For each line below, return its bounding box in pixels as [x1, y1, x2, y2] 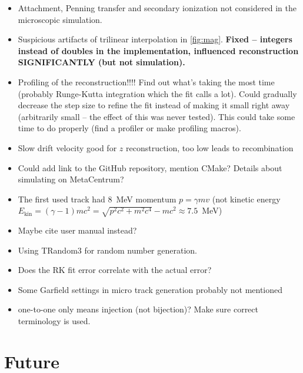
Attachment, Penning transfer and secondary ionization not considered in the [18, 2, 297, 14]
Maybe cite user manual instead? [18, 224, 137, 237]
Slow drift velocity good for [18, 141, 117, 154]
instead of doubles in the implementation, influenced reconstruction [18, 44, 299, 56]
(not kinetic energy [212, 192, 281, 205]
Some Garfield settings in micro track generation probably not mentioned [18, 283, 283, 295]
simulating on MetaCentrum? [18, 173, 124, 185]
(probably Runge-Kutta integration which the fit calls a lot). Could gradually [18, 87, 297, 99]
